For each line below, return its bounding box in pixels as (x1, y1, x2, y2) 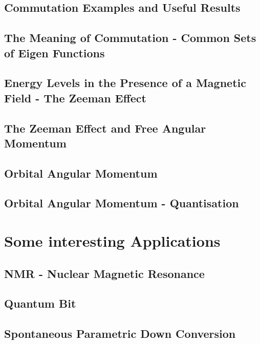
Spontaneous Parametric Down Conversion (4, 326, 236, 341)
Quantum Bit (4, 295, 76, 311)
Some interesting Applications (4, 230, 221, 251)
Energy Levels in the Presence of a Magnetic (4, 75, 246, 91)
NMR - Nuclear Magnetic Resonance (4, 265, 205, 281)
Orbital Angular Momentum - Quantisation (4, 195, 239, 211)
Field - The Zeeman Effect (4, 90, 146, 105)
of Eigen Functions (4, 45, 105, 60)
